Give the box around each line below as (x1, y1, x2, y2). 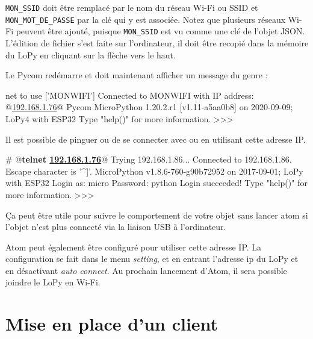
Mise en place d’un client (5, 311, 218, 336)
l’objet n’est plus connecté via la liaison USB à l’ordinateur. (5, 220, 226, 233)
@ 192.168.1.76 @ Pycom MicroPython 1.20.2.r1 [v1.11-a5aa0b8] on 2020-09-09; (5, 101, 293, 113)
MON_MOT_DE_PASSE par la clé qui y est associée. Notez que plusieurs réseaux (5, 13, 286, 25)
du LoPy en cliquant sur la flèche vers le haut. (5, 48, 176, 61)
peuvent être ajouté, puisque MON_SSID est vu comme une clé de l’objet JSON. (16, 25, 305, 37)
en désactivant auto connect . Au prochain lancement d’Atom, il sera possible (5, 264, 287, 276)
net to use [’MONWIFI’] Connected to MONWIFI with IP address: (5, 89, 254, 101)
